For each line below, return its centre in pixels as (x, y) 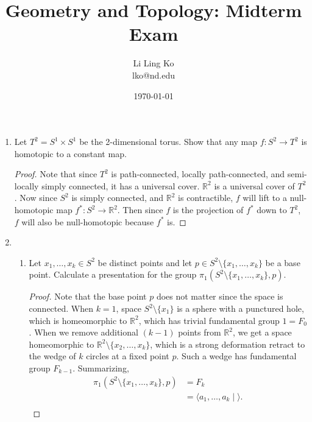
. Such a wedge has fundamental (236, 356)
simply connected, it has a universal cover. (121, 185)
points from (200, 332)
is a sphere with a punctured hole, (240, 308)
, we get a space (262, 332)
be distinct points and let (145, 262)
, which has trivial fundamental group (209, 320)
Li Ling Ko (154, 63)
